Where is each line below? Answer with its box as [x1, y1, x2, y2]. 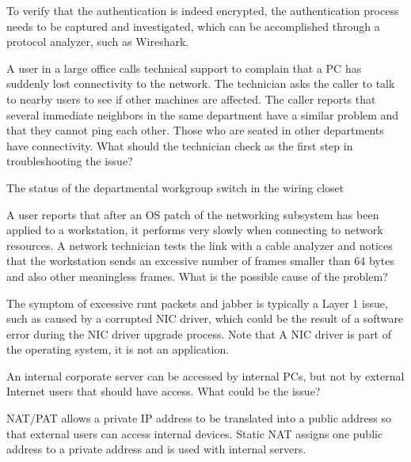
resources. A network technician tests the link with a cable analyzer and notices [6, 237, 393, 253]
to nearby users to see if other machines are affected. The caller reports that [6, 90, 376, 107]
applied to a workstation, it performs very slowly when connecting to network [6, 222, 383, 238]
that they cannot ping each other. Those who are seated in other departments [6, 122, 384, 138]
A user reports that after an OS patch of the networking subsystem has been [6, 206, 379, 222]
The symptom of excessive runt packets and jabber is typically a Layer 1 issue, [6, 294, 388, 311]
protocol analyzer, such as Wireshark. [6, 33, 189, 50]
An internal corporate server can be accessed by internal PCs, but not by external [6, 367, 405, 384]
